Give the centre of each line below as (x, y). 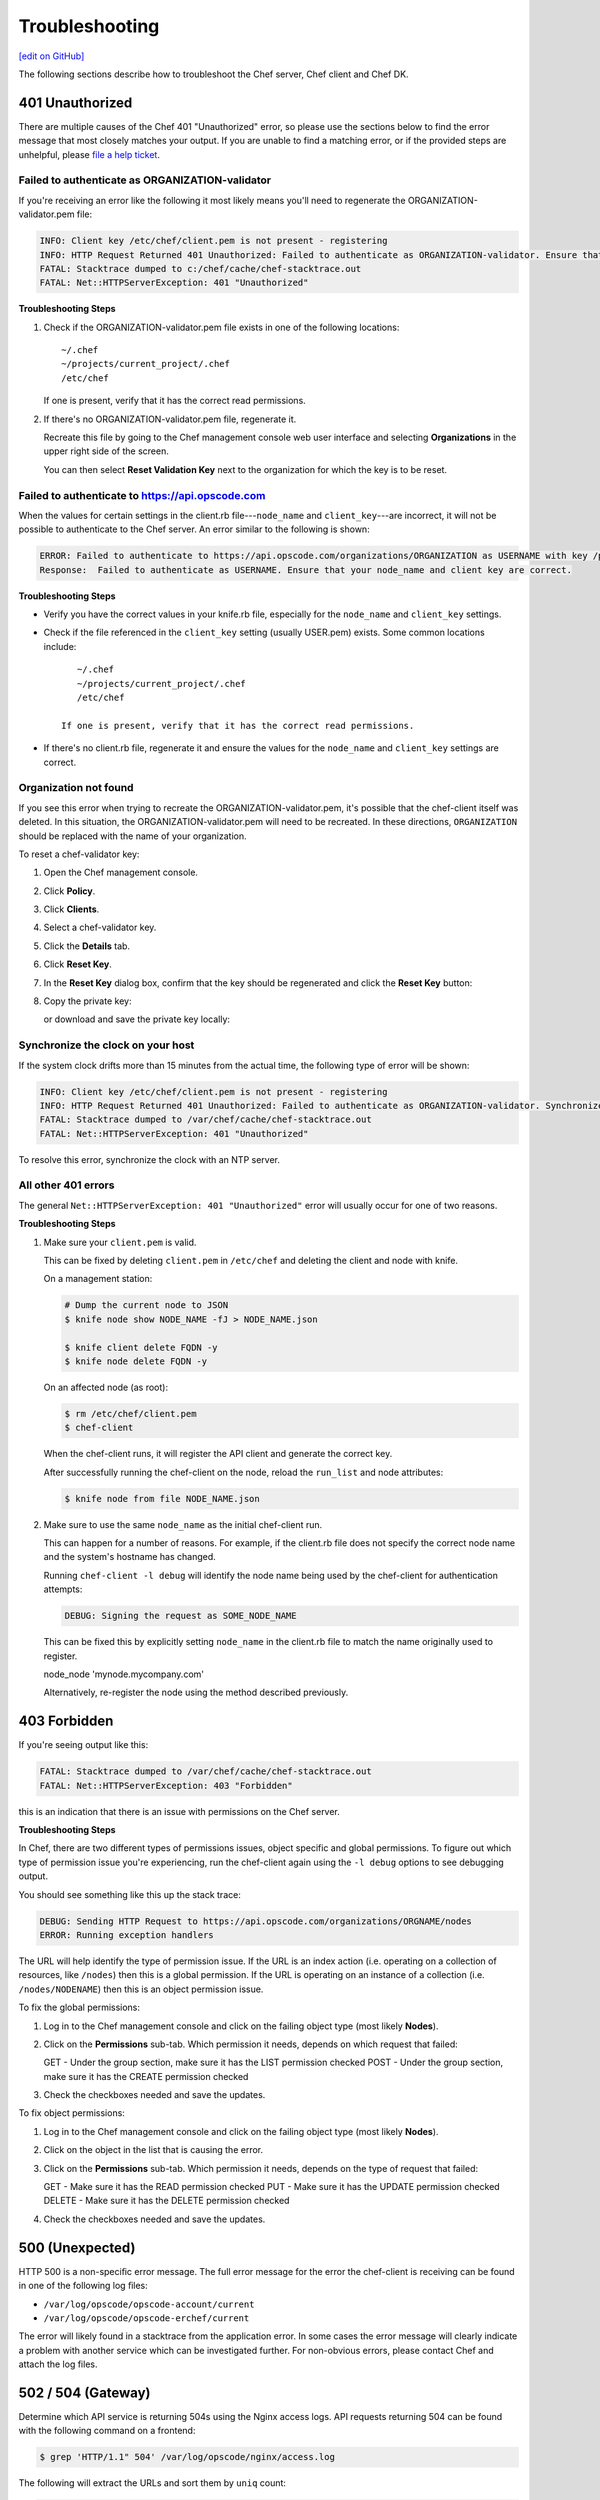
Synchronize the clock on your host (106, 1045)
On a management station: (98, 1279)
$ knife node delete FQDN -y (136, 1361)
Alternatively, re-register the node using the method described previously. (196, 1692)
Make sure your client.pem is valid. (120, 1242)
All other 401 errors (66, 1185)
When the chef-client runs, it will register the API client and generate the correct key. (218, 1454)
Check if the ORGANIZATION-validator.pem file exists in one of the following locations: (221, 327)
